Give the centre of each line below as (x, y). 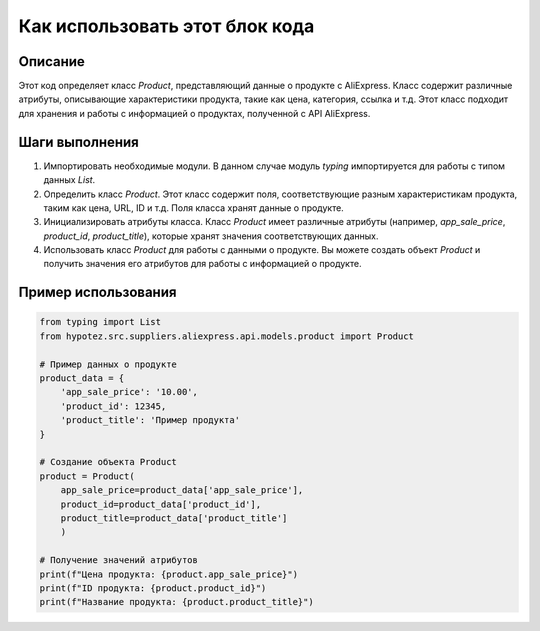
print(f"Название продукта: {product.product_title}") (176, 602)
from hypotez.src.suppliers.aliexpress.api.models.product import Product (227, 336)
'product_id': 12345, (113, 406)
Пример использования (97, 292)
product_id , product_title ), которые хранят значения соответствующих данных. (211, 236)
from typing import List (100, 322)
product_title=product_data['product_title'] (174, 518)
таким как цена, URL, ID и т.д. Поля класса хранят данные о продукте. (193, 207)
